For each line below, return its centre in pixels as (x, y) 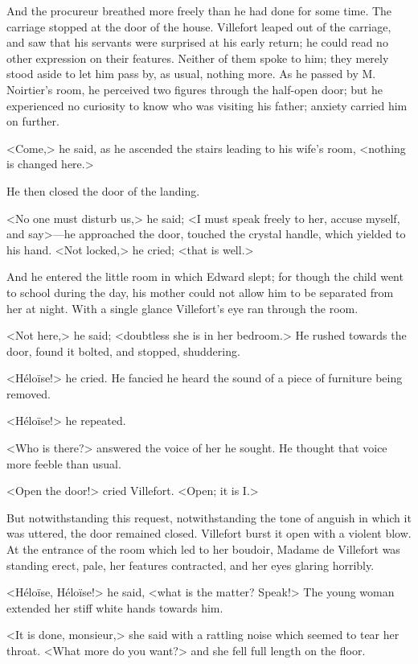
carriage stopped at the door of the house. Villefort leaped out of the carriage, (199, 26)
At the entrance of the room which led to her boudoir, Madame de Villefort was (203, 549)
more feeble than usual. (64, 463)
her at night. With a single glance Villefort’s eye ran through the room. (182, 308)
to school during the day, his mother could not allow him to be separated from (200, 292)
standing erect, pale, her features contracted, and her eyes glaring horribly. (191, 565)
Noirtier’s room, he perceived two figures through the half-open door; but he (195, 89)
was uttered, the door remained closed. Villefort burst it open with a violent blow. (209, 533)
